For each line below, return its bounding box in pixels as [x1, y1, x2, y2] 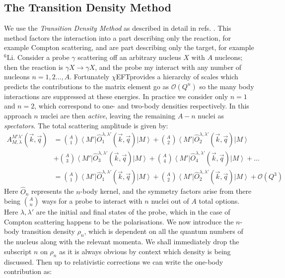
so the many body [199, 81, 254, 91]
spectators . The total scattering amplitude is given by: [4, 120, 168, 130]
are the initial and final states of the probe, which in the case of [36, 207, 230, 217]
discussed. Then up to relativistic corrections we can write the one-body [4, 256, 223, 267]
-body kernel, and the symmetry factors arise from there [80, 186, 252, 196]
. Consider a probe [13, 52, 70, 62]
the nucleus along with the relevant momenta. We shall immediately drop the [4, 236, 239, 247]
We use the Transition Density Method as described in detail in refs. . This [4, 23, 231, 33]
